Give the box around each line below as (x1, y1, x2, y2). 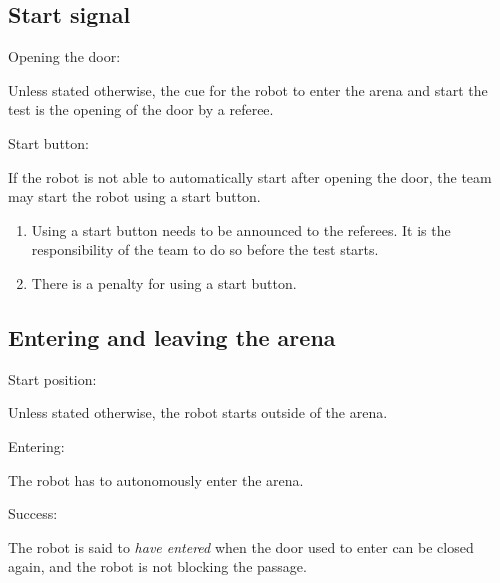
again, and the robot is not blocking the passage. (8, 556, 307, 577)
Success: (8, 503, 58, 524)
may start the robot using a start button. (8, 186, 261, 207)
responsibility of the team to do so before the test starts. (31, 239, 379, 260)
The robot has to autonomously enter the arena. (8, 469, 304, 490)
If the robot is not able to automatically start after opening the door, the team (8, 166, 492, 187)
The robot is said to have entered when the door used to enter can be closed (8, 536, 474, 557)
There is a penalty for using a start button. (31, 272, 297, 293)
